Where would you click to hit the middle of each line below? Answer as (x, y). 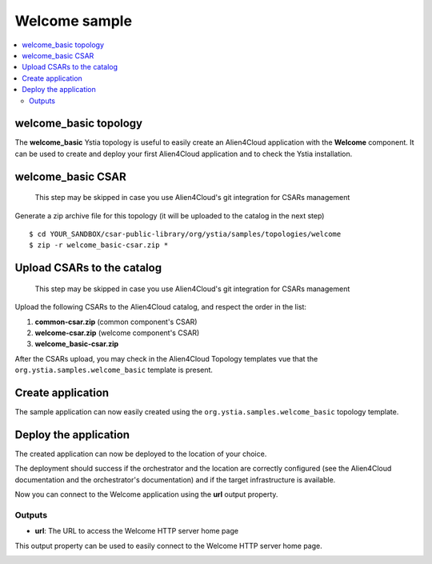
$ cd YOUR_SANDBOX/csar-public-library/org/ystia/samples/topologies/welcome (185, 234)
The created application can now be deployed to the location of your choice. (141, 454)
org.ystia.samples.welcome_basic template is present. (114, 370)
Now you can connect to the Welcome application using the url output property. (146, 494)
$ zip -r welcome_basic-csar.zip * (99, 245)
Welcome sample (73, 21)
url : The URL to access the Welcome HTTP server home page (137, 531)
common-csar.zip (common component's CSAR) (116, 322)
